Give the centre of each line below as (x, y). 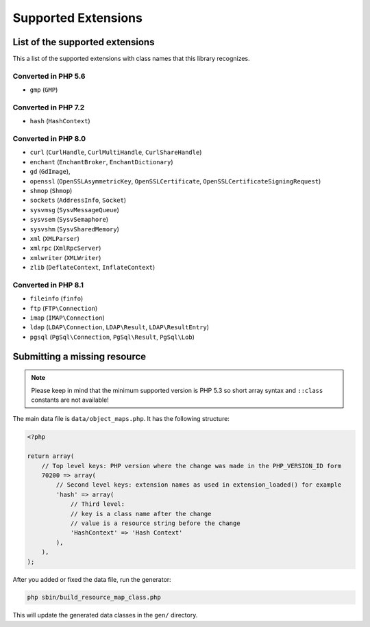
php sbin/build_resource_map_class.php (94, 598)
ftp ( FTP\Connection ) (64, 308)
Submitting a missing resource (79, 356)
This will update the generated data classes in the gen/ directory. (105, 615)
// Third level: (98, 504)
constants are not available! (70, 400)
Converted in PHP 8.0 (49, 139)
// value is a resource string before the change (155, 523)
